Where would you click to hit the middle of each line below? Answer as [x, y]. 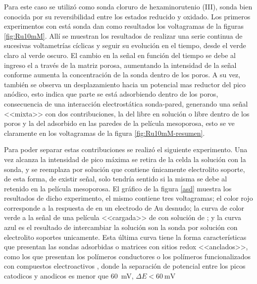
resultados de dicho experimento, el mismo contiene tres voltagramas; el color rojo [128, 198]
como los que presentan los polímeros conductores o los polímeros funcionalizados [128, 256]
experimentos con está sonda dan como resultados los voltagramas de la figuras [124, 26]
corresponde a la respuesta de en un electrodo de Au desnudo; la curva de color [124, 207]
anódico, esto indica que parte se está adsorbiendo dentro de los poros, [111, 94]
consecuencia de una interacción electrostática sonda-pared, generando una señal [126, 103]
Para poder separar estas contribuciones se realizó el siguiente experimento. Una [126, 149]
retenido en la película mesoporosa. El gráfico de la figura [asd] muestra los [118, 188]
